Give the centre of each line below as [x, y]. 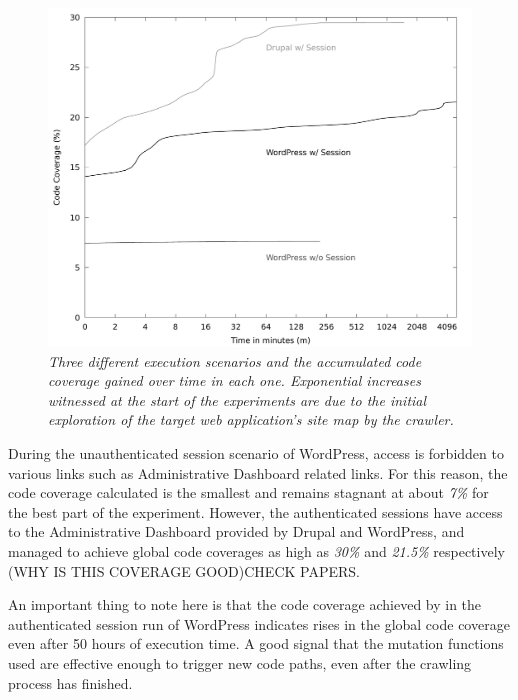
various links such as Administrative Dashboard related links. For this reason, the [258, 472]
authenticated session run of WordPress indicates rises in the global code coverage [259, 623]
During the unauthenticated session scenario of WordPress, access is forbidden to [256, 453]
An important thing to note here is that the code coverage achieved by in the [245, 604]
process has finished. [70, 682]
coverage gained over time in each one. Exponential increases [234, 380]
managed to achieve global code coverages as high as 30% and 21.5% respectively [256, 551]
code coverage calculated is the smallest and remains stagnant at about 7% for [248, 492]
